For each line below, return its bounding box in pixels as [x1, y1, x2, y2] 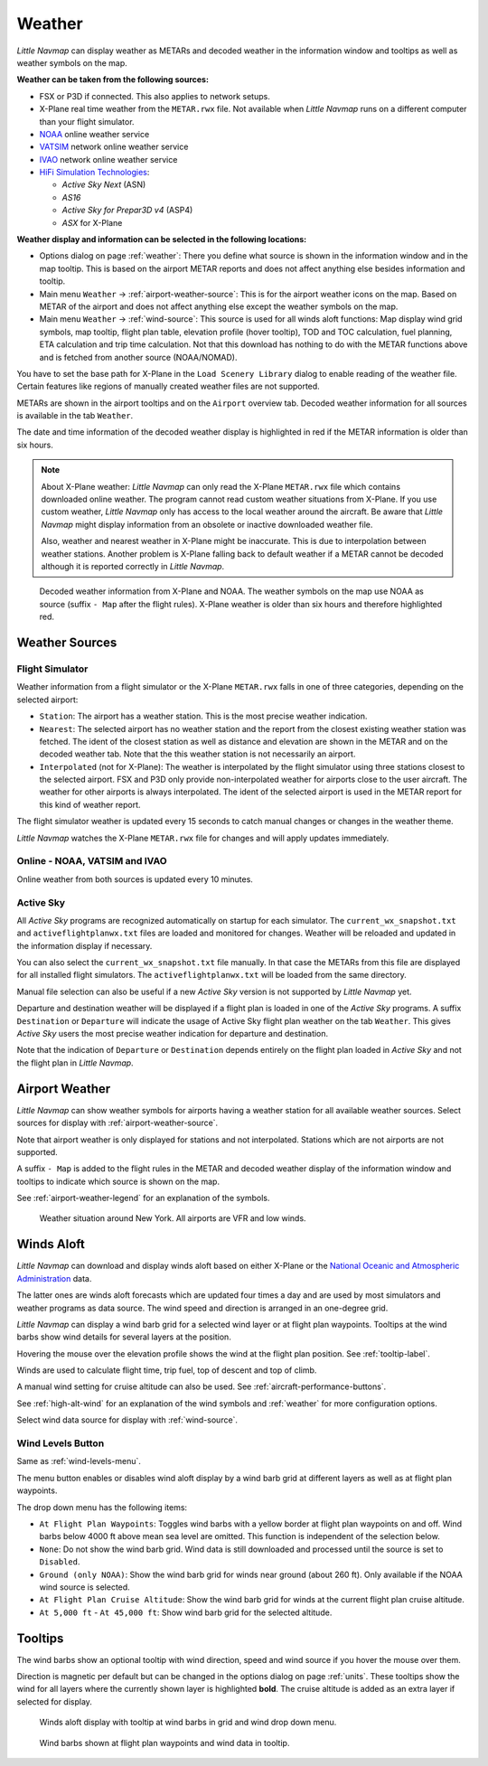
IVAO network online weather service [39, 154, 178, 164]
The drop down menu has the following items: [16, 1501, 188, 1513]
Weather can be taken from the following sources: [16, 74, 210, 85]
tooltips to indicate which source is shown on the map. [16, 1176, 221, 1187]
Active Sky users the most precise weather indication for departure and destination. [16, 1029, 329, 1039]
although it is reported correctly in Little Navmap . [41, 561, 225, 571]
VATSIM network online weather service [39, 141, 189, 153]
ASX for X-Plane [61, 217, 123, 228]
